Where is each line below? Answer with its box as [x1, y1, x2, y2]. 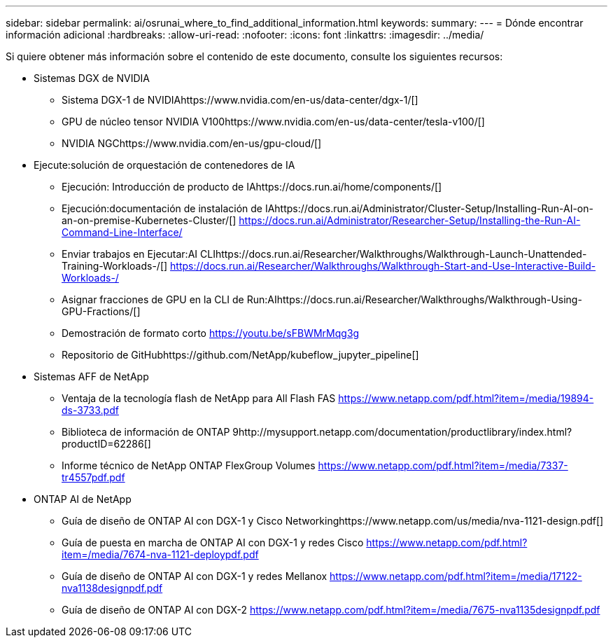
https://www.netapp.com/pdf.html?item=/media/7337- [318, 459, 568, 471]
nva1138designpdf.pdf [62, 582, 163, 594]
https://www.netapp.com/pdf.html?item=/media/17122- [330, 570, 582, 582]
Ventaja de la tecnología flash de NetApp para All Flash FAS [62, 392, 336, 404]
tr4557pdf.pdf [62, 471, 125, 483]
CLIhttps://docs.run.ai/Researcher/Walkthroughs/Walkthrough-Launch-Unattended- [199, 248, 587, 260]
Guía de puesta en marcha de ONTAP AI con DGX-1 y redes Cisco [62, 537, 364, 548]
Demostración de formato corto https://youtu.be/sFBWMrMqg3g [62, 327, 360, 339]
